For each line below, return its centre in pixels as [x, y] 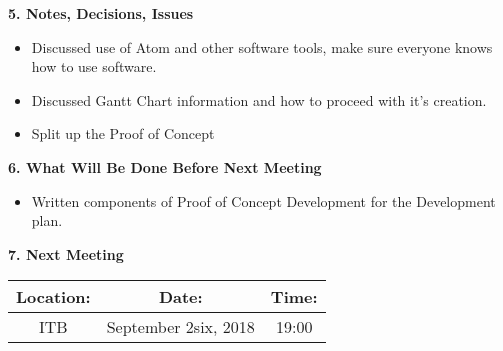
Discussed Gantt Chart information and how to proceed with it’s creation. [259, 99]
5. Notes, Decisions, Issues [101, 13]
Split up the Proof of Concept [123, 133]
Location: [53, 297]
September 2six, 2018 [180, 327]
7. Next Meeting [66, 253]
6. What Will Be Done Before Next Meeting [165, 166]
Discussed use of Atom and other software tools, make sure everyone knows [262, 46]
